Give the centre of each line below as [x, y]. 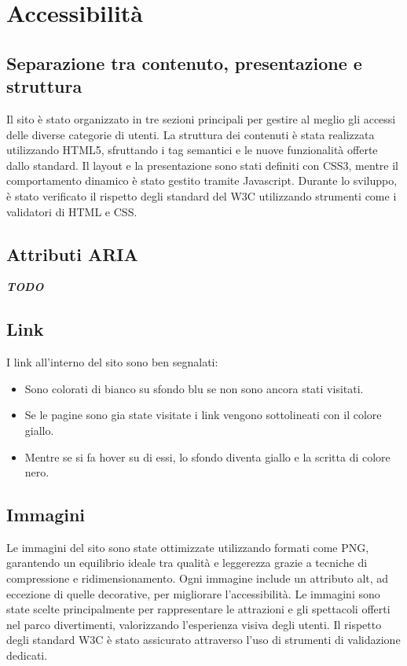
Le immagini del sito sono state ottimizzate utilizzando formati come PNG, [188, 547]
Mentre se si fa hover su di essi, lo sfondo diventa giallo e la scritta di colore [207, 456]
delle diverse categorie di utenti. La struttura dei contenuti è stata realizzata [191, 134]
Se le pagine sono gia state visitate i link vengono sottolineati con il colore [203, 415]
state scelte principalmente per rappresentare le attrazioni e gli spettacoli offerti [198, 609]
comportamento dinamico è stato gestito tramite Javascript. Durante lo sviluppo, [202, 180]
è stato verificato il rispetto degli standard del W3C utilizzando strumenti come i [202, 195]
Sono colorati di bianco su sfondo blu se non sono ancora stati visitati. [194, 388]
